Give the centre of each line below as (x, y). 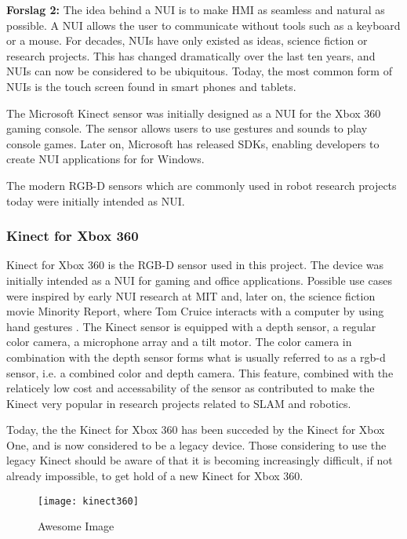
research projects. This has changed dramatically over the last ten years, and (191, 55)
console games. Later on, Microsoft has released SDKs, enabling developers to (193, 143)
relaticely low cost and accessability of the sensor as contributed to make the (191, 388)
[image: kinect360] (88, 501)
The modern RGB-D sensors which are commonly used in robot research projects (202, 185)
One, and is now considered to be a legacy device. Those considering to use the (196, 444)
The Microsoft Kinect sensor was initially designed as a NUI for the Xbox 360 (194, 113)
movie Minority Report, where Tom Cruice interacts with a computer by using (195, 311)
